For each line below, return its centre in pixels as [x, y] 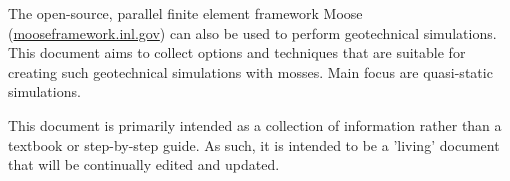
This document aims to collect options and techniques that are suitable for [237, 52]
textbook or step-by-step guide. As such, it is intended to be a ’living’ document [254, 144]
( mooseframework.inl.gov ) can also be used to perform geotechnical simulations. [252, 32]
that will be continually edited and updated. [144, 164]
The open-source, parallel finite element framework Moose [185, 13]
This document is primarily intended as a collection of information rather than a [255, 124]
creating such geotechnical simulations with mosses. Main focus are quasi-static [250, 71]
